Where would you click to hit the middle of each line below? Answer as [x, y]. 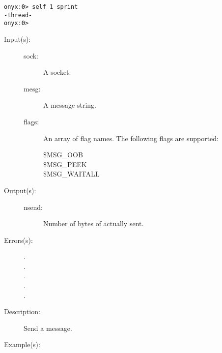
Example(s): [22, 344]
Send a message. [48, 328]
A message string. [70, 105]
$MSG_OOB [63, 155]
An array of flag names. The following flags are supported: [131, 138]
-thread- [18, 15]
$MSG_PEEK [65, 164]
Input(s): [17, 39]
